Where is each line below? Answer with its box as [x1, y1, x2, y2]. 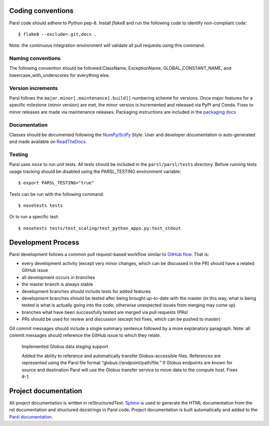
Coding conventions [9, 6, 74, 15]
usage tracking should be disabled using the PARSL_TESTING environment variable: [9, 168, 181, 174]
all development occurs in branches [21, 274, 96, 280]
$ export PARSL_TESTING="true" [18, 180, 95, 186]
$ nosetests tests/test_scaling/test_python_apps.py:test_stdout [18, 225, 181, 231]
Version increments [9, 85, 58, 92]
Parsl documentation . [9, 414, 53, 420]
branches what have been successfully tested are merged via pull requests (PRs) [21, 309, 188, 315]
